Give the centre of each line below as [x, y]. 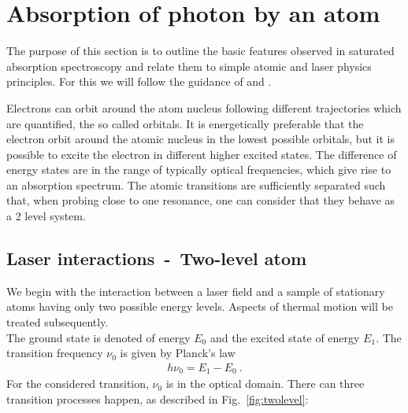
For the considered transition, [78, 383]
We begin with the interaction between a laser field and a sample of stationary [196, 291]
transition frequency [55, 353]
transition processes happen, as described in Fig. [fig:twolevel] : [158, 398]
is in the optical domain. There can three [265, 383]
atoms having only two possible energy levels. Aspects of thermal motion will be [200, 306]
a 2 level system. [46, 216]
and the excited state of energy [285, 337]
